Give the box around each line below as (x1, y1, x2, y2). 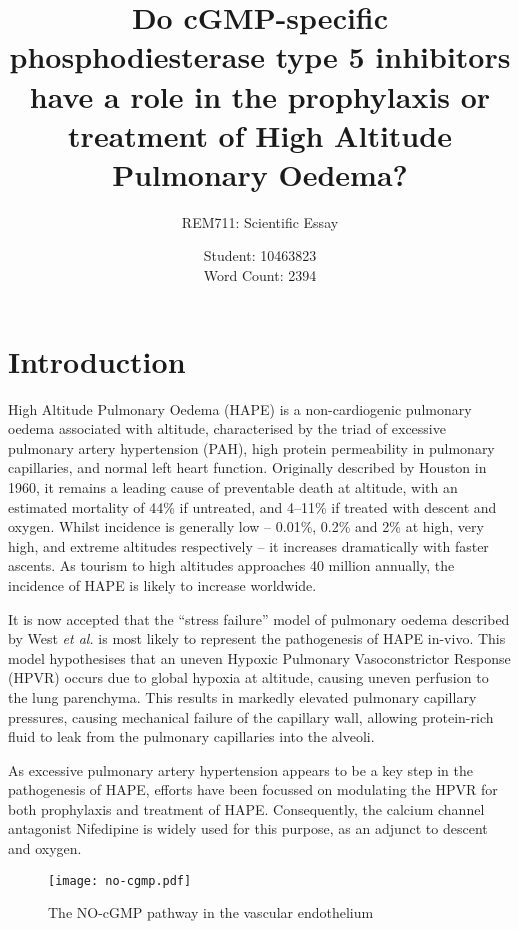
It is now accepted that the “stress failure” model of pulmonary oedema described (8, 608, 510, 629)
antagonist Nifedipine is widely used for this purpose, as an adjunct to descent (8, 818, 488, 839)
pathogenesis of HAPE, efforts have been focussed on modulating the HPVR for (8, 779, 498, 800)
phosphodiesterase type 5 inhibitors (9, 36, 511, 77)
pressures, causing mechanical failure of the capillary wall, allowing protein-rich (8, 706, 494, 727)
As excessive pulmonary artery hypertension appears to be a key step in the (8, 759, 473, 780)
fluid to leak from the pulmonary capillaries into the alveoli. (8, 726, 375, 747)
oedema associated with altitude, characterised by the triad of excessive (8, 418, 446, 439)
